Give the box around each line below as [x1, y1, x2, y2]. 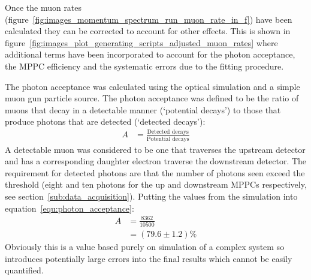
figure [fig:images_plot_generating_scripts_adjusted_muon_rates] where [5, 36, 278, 49]
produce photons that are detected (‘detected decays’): [5, 115, 206, 128]
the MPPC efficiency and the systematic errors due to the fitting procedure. [5, 59, 284, 72]
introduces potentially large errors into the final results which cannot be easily [5, 252, 292, 264]
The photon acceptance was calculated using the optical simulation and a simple [5, 80, 300, 92]
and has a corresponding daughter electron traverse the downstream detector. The [5, 155, 307, 167]
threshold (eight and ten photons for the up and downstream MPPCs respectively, [5, 178, 307, 191]
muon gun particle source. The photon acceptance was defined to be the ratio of [5, 92, 299, 104]
